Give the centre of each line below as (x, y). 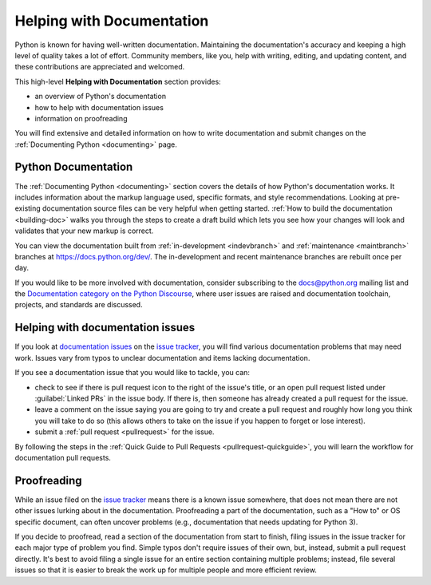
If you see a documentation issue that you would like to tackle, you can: (132, 373)
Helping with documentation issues (105, 328)
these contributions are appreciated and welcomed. (100, 67)
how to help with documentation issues (99, 107)
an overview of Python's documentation (101, 97)
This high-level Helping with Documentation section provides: (118, 81)
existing (28, 208)
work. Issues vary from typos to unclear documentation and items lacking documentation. (162, 358)
